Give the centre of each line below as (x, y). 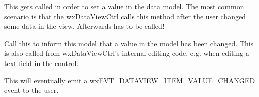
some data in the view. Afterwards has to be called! (84, 26)
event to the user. (31, 90)
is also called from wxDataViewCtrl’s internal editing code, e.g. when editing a (127, 53)
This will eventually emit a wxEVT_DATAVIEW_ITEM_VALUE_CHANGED (130, 80)
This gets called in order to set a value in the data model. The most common (124, 6)
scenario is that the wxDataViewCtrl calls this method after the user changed (125, 16)
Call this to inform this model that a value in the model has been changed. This (129, 43)
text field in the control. (41, 63)
